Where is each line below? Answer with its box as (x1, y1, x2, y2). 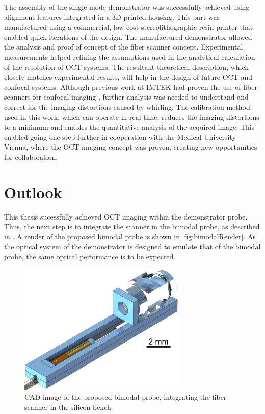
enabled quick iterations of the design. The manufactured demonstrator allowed (4, 31, 252, 42)
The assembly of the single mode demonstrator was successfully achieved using (4, 2, 250, 12)
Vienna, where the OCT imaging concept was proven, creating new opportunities (4, 141, 257, 152)
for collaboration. (4, 151, 58, 162)
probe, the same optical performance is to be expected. (4, 251, 176, 261)
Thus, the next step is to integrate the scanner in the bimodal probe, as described (4, 221, 260, 232)
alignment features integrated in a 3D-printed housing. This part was (4, 11, 220, 22)
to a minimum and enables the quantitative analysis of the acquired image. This (4, 121, 255, 132)
